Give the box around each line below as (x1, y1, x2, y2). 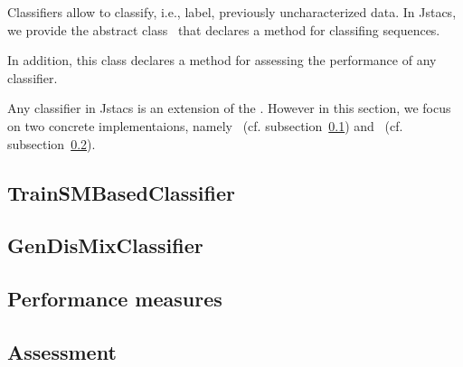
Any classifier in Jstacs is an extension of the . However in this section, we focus (7, 99, 451, 118)
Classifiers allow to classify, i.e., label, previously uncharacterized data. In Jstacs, (7, 3, 457, 21)
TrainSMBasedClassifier (7, 178, 235, 206)
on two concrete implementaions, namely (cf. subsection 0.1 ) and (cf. (7, 116, 403, 135)
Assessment (7, 337, 117, 365)
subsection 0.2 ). (7, 134, 96, 153)
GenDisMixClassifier (7, 231, 203, 259)
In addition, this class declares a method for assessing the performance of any (7, 51, 437, 70)
